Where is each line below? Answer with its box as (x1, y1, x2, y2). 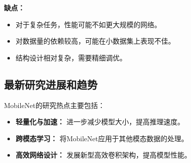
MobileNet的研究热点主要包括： (4, 100, 105, 110)
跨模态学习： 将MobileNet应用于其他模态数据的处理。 (15, 133, 189, 143)
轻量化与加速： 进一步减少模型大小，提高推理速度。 (15, 116, 185, 127)
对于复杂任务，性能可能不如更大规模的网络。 (15, 19, 161, 29)
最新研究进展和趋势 (4, 76, 97, 92)
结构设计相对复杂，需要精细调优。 (15, 52, 127, 62)
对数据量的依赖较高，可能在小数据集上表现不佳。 (15, 36, 175, 46)
